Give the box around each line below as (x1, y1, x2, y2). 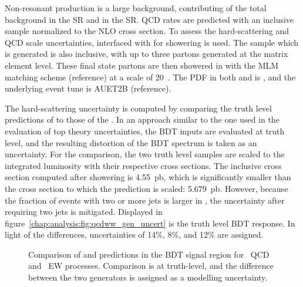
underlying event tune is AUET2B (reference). (5, 82, 171, 94)
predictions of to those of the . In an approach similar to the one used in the (5, 113, 280, 126)
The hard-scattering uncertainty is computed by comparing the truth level (5, 102, 272, 114)
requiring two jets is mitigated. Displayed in (5, 205, 163, 218)
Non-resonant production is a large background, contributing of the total (5, 2, 267, 13)
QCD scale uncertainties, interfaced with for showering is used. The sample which (5, 36, 299, 48)
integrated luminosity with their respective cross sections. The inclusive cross (5, 159, 282, 171)
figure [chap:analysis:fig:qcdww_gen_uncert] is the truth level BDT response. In (5, 217, 295, 229)
